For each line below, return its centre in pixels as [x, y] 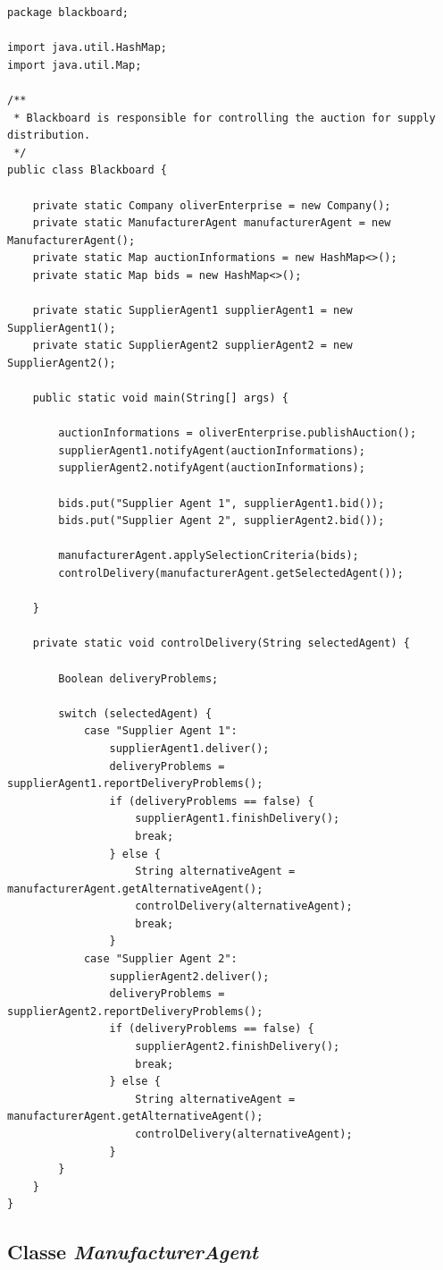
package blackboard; [68, 13]
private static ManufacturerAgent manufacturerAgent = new [212, 223]
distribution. [49, 135]
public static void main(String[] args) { [160, 398]
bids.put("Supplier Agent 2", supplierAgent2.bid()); [221, 521]
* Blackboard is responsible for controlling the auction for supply [225, 118]
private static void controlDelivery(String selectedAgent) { [221, 643]
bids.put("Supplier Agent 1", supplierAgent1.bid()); [221, 503]
